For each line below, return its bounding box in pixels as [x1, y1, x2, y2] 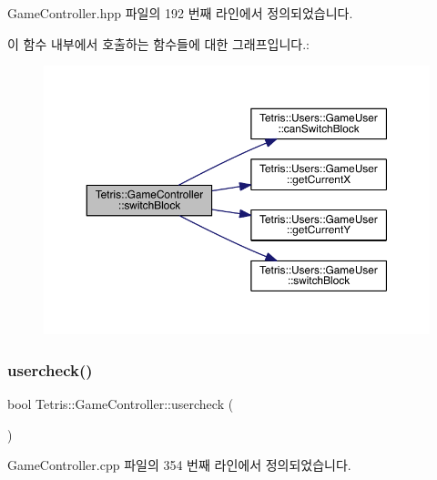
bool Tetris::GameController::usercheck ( [7, 393, 234, 413]
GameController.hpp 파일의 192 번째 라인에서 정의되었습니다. [7, 4, 353, 22]
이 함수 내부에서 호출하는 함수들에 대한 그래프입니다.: [7, 34, 310, 53]
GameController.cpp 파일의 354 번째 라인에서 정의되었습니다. [7, 455, 351, 475]
